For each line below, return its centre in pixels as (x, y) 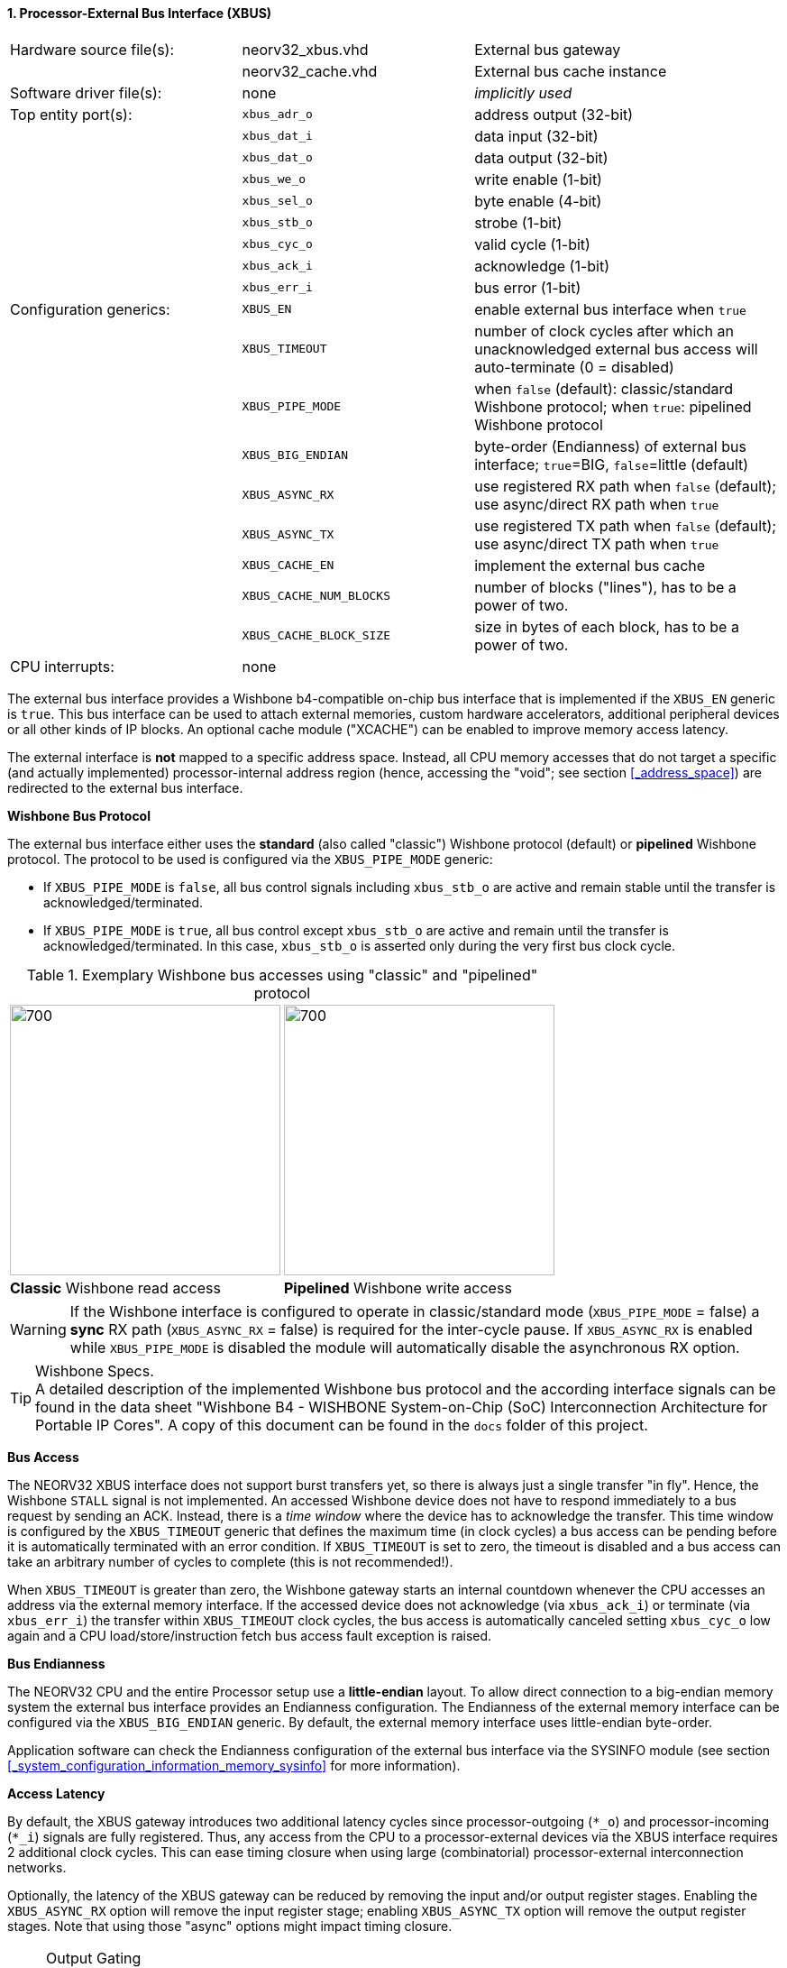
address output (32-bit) (554, 114)
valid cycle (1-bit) (532, 244)
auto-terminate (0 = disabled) (574, 367)
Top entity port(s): (71, 114)
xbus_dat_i (277, 136)
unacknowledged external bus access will (616, 349)
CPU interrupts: (62, 666)
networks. (37, 1867)
